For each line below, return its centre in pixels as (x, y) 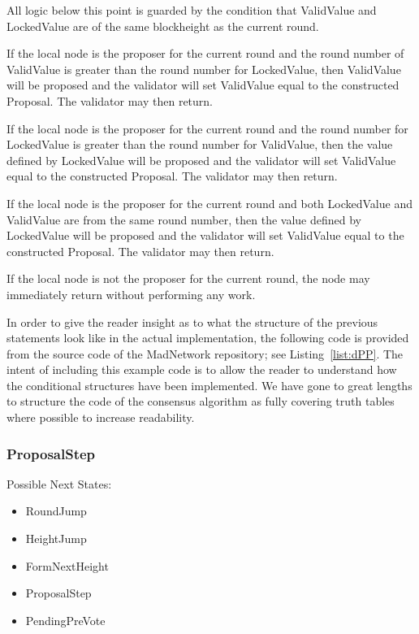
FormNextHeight (67, 565)
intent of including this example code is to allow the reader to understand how (202, 369)
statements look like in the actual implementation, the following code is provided (208, 338)
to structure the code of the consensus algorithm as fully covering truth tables (201, 401)
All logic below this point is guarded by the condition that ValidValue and (192, 10)
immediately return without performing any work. (131, 294)
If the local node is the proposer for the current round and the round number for (207, 128)
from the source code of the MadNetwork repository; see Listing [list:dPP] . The (205, 353)
